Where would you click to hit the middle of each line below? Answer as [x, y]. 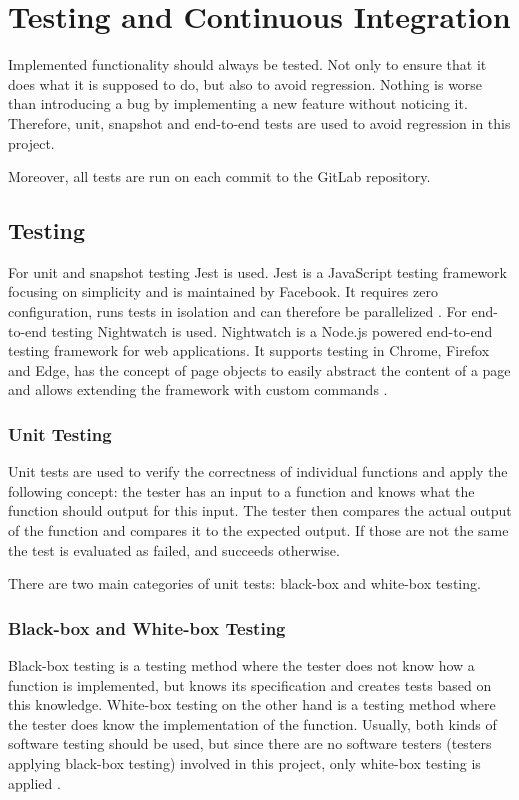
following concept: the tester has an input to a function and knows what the [241, 490]
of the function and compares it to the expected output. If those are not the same [258, 530]
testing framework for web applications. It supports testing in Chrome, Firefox [249, 350]
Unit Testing [60, 433]
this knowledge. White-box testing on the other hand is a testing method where [252, 704]
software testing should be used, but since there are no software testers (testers [250, 743]
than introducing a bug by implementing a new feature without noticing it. [238, 103]
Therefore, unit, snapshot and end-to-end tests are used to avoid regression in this [259, 122]
